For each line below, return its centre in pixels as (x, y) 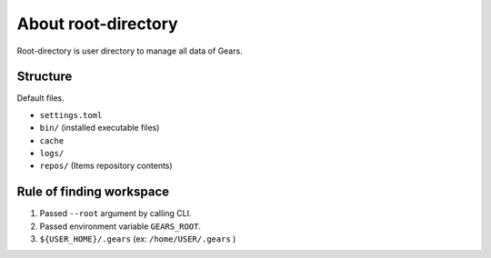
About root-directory (97, 24)
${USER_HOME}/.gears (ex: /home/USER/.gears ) (138, 239)
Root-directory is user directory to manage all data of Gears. (130, 51)
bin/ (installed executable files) (100, 128)
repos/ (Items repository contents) (106, 166)
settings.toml (71, 115)
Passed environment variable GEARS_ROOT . (120, 226)
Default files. (41, 98)
